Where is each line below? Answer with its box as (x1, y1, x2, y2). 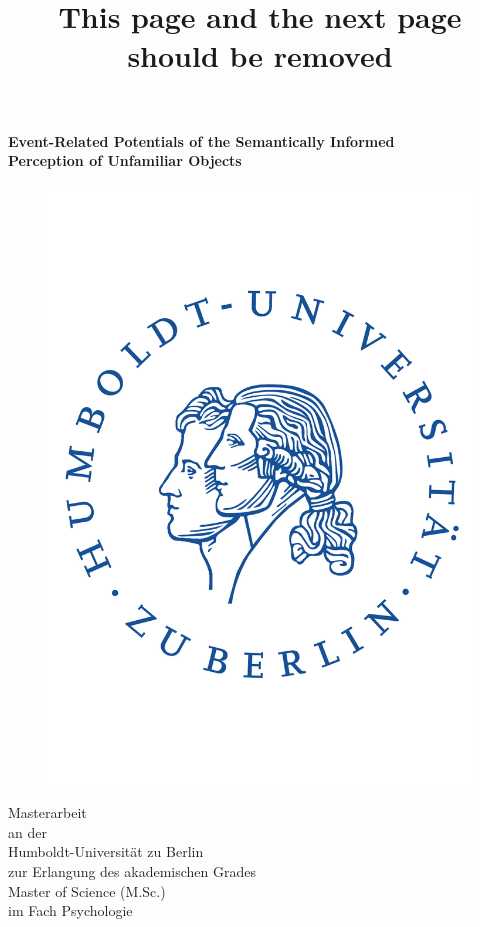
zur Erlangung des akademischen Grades (8, 861, 256, 882)
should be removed (127, 35, 393, 76)
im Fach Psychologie (8, 900, 133, 921)
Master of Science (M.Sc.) (8, 880, 166, 901)
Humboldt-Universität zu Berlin (8, 841, 204, 862)
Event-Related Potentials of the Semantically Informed (8, 130, 395, 151)
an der (8, 821, 47, 842)
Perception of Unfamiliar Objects (8, 150, 242, 171)
